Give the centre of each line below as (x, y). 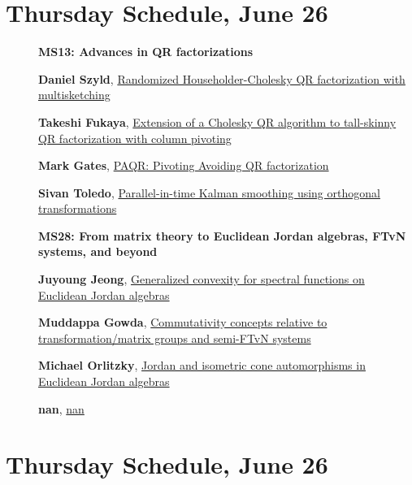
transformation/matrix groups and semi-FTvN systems (175, 338)
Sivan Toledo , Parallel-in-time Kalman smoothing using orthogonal (209, 192)
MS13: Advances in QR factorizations (146, 52)
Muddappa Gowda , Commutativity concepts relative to (183, 322)
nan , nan (61, 408)
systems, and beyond (98, 251)
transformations (78, 208)
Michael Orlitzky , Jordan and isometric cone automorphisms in (202, 365)
